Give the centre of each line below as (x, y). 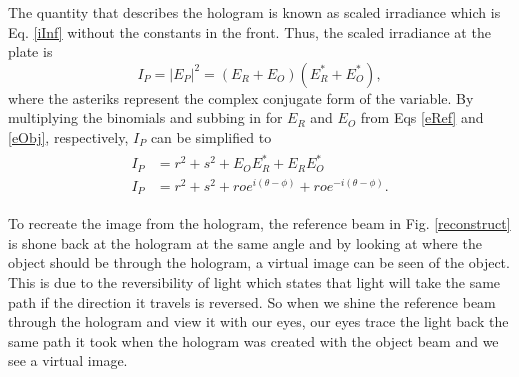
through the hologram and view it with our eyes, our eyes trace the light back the (258, 321)
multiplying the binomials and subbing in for (145, 117)
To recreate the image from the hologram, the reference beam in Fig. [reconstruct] (259, 223)
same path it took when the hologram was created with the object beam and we (253, 340)
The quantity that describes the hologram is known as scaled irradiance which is (254, 12)
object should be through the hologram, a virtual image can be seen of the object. (259, 262)
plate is (30, 51)
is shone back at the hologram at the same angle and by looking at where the (245, 242)
